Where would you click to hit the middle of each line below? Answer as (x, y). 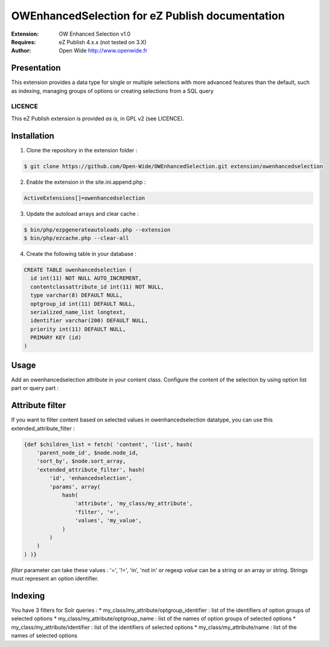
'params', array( (75, 486)
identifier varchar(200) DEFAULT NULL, (89, 321)
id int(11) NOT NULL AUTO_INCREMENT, (86, 278)
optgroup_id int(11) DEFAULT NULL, (83, 304)
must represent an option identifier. (55, 579)
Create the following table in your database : (81, 253)
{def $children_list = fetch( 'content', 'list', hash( (108, 444)
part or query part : (35, 388)
